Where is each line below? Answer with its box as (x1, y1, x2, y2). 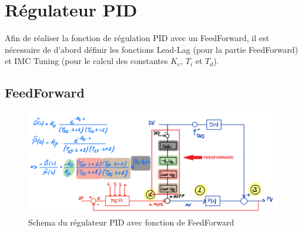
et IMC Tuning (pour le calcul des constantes (5, 55, 168, 67)
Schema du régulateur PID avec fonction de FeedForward (28, 216, 234, 228)
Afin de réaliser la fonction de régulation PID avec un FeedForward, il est (5, 32, 269, 44)
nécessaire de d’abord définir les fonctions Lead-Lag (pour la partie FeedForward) (5, 43, 298, 55)
